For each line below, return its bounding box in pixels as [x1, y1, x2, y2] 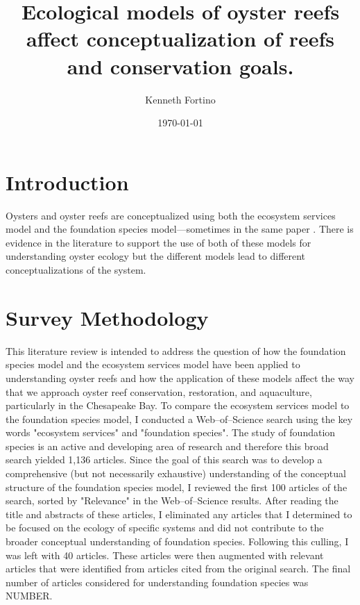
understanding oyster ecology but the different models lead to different [6, 249, 306, 263]
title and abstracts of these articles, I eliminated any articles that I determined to [6, 506, 352, 521]
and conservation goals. [67, 51, 294, 80]
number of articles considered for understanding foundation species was [6, 574, 309, 589]
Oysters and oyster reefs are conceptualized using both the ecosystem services [6, 208, 336, 222]
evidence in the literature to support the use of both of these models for [6, 235, 311, 249]
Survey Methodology [6, 303, 209, 331]
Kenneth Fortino [145, 92, 216, 106]
